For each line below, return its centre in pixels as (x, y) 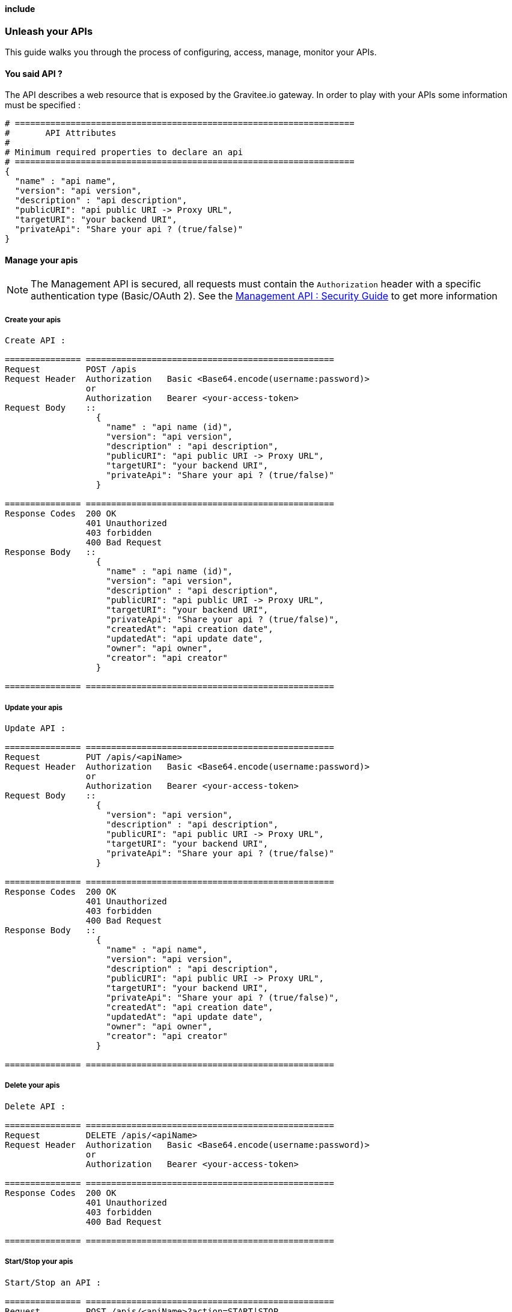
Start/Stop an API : (53, 1282)
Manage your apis (41, 260)
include (20, 9)
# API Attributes (61, 133)
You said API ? (34, 73)
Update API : (35, 728)
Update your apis (34, 707)
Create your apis (33, 320)
